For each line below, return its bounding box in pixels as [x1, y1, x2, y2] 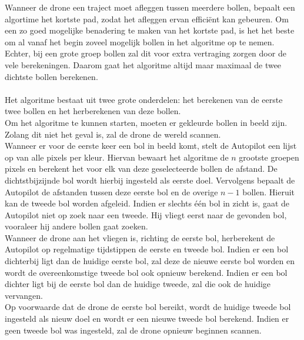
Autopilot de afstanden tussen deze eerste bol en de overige [5, 185, 218, 198]
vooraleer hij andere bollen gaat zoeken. [5, 220, 148, 232]
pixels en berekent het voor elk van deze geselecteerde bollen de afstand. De [5, 162, 278, 175]
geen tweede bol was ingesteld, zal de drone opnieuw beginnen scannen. [5, 324, 262, 336]
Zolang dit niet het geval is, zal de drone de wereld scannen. [5, 128, 221, 140]
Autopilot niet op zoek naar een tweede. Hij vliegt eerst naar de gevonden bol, [5, 208, 287, 221]
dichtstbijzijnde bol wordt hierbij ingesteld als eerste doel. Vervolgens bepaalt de [5, 174, 295, 186]
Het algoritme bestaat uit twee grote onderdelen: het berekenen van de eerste [5, 93, 283, 105]
